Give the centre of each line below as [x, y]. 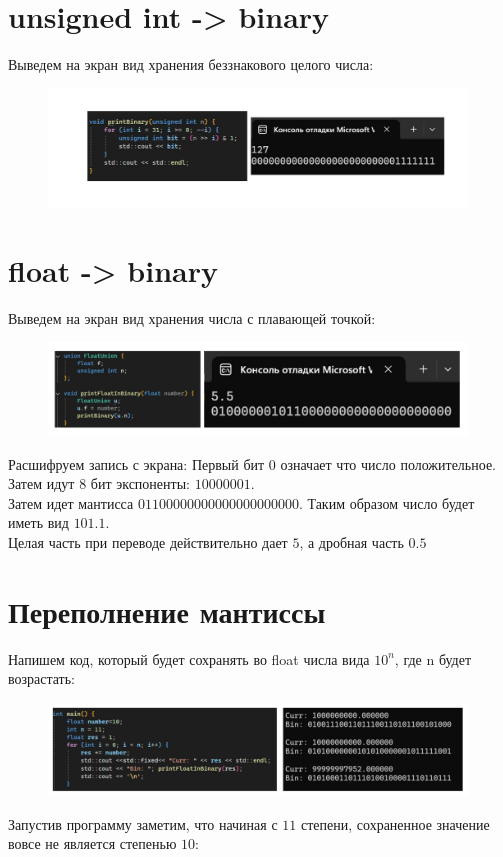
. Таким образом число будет [386, 502]
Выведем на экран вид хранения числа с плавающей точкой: [192, 317]
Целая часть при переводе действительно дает [148, 541]
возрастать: [42, 678]
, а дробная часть [351, 541]
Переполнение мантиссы [167, 610]
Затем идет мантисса [71, 502]
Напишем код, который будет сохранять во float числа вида [189, 658]
